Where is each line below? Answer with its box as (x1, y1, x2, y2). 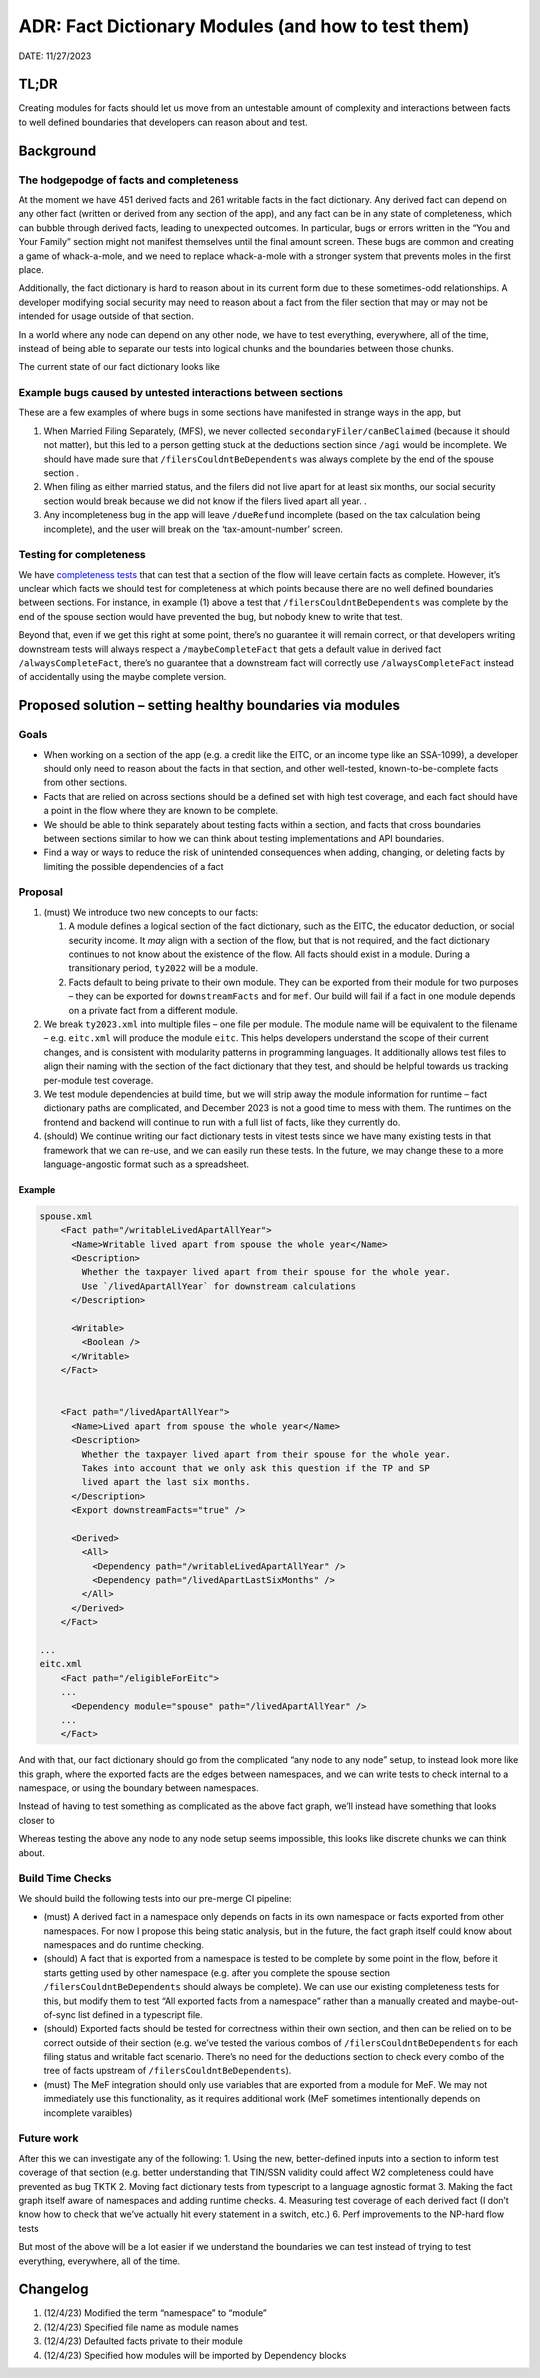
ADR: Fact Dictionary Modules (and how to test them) (18, 15, 470, 37)
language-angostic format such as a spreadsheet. (43, 1158, 250, 1170)
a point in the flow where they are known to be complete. (43, 805, 279, 817)
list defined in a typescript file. (78, 2008, 204, 2020)
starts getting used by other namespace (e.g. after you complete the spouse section (43, 1966, 390, 1979)
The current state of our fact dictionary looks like (18, 361, 220, 373)
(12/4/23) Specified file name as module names (43, 2321, 239, 2333)
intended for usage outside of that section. (18, 310, 194, 322)
